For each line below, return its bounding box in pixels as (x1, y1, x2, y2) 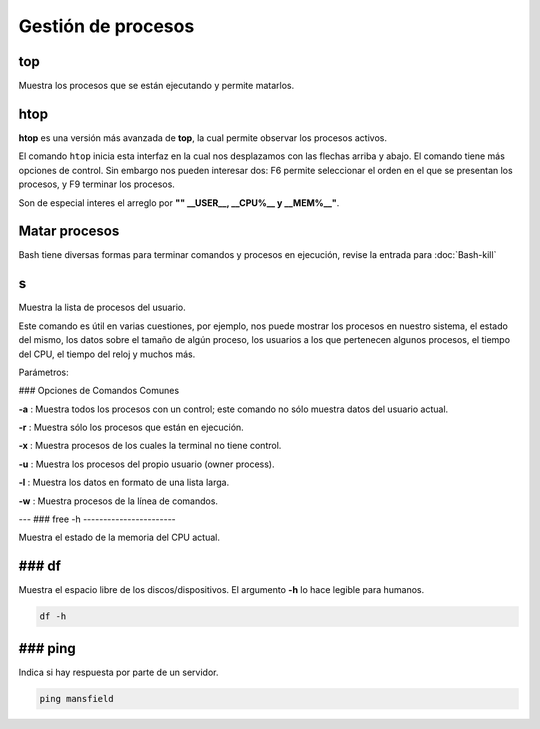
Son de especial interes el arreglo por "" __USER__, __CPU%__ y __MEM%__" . (18, 196, 340, 209)
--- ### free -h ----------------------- (18, 513, 177, 525)
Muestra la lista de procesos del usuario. (18, 301, 186, 314)
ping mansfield (39, 693, 114, 704)
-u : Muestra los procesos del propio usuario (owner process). (18, 458, 275, 470)
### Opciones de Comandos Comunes (18, 385, 180, 397)
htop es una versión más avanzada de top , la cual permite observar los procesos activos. (18, 131, 387, 144)
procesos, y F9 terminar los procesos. (18, 178, 175, 190)
